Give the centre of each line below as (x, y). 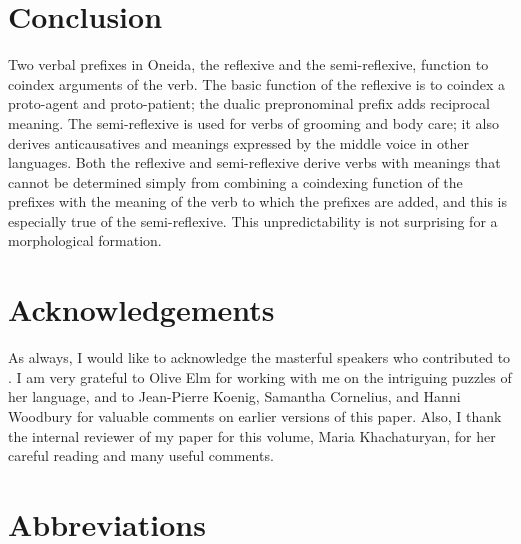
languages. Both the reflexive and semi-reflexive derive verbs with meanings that (254, 162)
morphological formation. (85, 240)
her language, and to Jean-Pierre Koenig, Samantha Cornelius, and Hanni (234, 396)
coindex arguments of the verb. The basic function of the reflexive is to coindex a (256, 83)
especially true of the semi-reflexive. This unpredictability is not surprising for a (253, 220)
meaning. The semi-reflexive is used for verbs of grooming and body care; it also (253, 122)
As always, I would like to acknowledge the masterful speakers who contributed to (259, 357)
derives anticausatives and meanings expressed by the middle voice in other (238, 142)
